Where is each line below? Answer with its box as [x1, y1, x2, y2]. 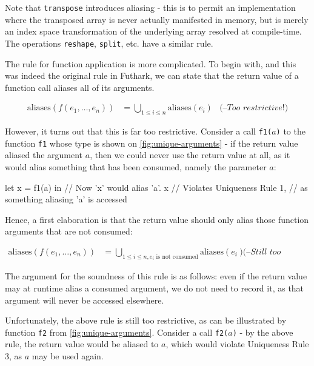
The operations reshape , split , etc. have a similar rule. [5, 36, 213, 49]
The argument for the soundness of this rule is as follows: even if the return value [5, 270, 307, 282]
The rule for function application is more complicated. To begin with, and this [5, 57, 296, 70]
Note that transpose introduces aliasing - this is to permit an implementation [5, 1, 296, 13]
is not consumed [156, 253, 198, 260]
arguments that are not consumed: [5, 225, 133, 238]
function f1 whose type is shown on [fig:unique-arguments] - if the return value [5, 136, 298, 149]
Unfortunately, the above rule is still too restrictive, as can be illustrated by [5, 314, 287, 327]
